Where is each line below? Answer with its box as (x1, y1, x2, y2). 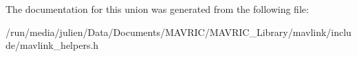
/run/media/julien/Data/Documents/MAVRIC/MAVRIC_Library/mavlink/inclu (6, 24, 351, 39)
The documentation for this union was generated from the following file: (6, 2, 309, 16)
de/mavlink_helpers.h (6, 38, 99, 52)
